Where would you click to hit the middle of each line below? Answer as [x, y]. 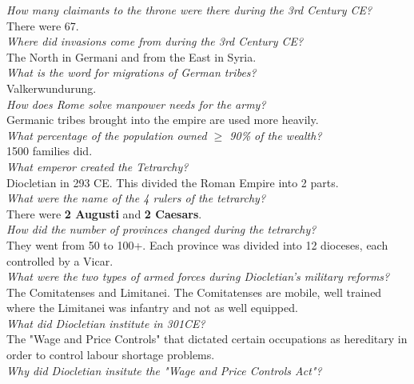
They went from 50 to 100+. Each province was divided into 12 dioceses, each [197, 244]
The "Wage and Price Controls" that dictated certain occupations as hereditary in [207, 339]
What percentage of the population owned [107, 135]
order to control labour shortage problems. [111, 355]
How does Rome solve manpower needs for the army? [136, 104]
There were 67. [43, 25]
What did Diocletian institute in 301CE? [106, 323]
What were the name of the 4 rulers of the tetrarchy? [136, 198]
